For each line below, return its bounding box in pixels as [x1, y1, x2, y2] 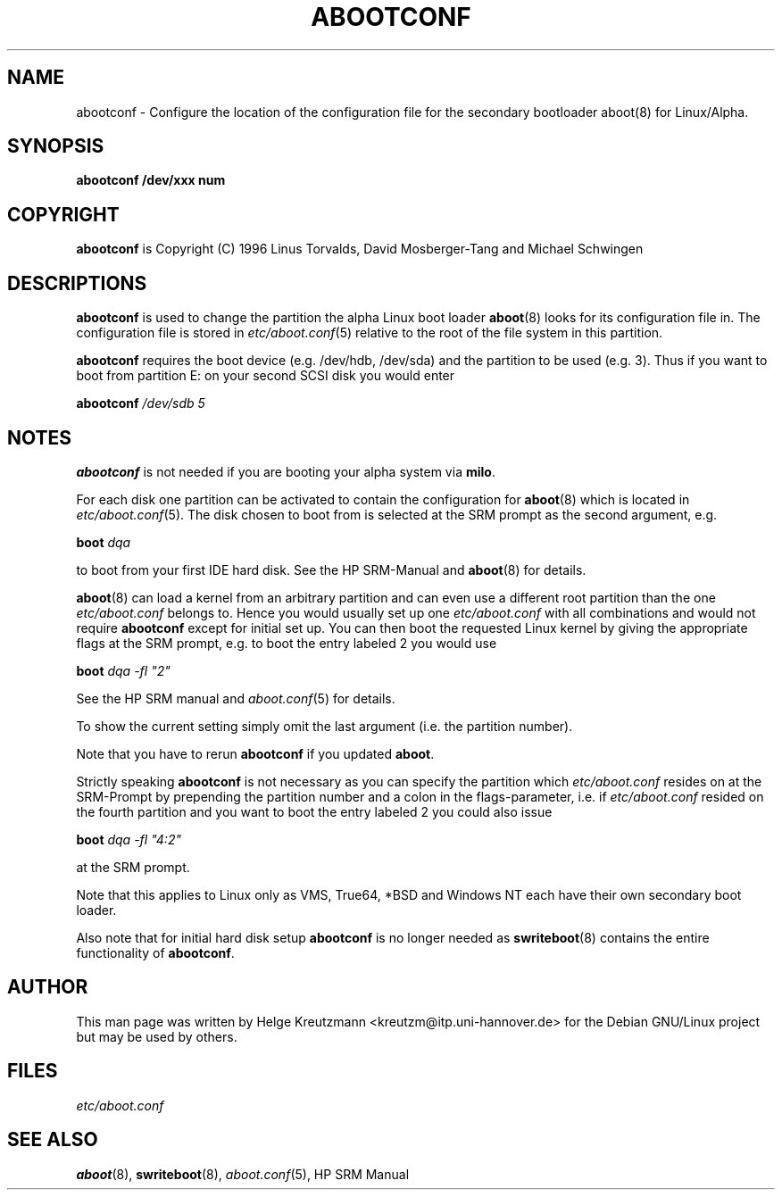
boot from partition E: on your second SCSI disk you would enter [76, 368, 455, 384]
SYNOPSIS [7, 135, 104, 158]
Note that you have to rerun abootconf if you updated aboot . [76, 745, 435, 761]
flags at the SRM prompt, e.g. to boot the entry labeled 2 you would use [76, 635, 497, 651]
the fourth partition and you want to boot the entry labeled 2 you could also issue [76, 803, 553, 819]
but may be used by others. [76, 1028, 237, 1044]
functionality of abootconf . [76, 944, 235, 960]
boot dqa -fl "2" [76, 662, 171, 678]
